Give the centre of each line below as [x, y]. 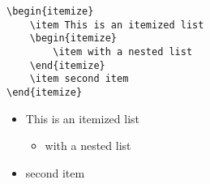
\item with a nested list [123, 51]
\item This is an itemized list [117, 25]
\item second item [79, 79]
